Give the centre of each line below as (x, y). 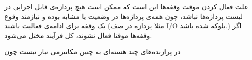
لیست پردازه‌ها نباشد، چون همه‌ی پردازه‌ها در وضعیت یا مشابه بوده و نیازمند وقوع (124, 16)
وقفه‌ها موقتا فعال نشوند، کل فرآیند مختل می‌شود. (78, 35)
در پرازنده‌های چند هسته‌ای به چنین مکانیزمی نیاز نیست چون (93, 51)
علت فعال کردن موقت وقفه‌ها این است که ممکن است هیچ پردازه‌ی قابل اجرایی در (126, 6)
